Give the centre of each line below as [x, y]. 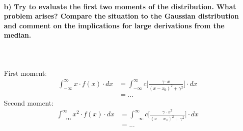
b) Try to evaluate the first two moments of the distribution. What [120, 6]
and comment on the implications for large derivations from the [114, 25]
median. [18, 35]
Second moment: [29, 102]
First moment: [26, 73]
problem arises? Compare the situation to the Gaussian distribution [121, 16]
